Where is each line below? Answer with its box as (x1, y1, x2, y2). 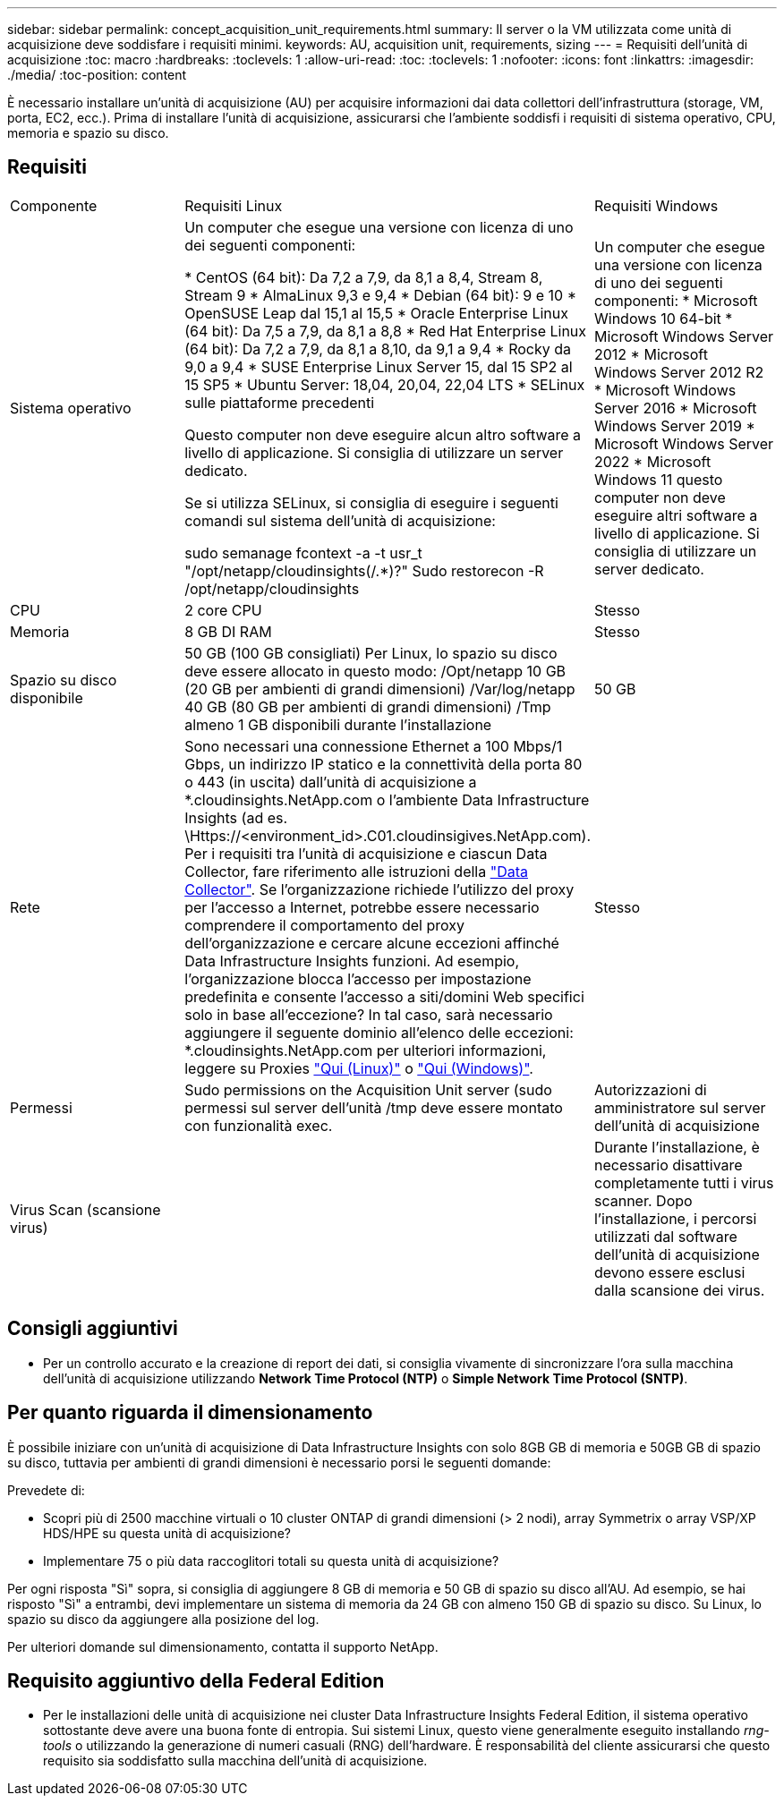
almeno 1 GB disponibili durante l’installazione (184, 715, 492, 734)
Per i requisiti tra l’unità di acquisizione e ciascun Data (184, 844, 548, 863)
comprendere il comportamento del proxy (184, 915, 464, 934)
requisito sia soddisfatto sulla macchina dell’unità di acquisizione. (43, 1753, 428, 1769)
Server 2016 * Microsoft (593, 398, 757, 417)
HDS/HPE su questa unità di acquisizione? (43, 1525, 291, 1541)
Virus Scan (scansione (10, 1200, 161, 1219)
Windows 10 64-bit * (593, 309, 733, 327)
